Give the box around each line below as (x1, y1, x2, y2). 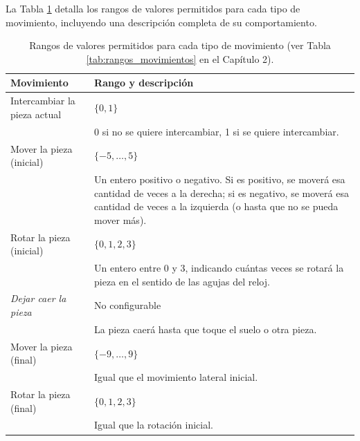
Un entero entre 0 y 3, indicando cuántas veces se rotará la (94, 261, 344, 274)
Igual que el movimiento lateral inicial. (94, 370, 258, 384)
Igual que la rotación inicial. (94, 417, 214, 432)
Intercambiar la (10, 93, 75, 108)
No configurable (94, 298, 161, 312)
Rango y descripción (94, 75, 194, 90)
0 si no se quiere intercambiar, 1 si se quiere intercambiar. (94, 124, 339, 138)
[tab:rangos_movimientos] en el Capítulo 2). (86, 51, 274, 66)
